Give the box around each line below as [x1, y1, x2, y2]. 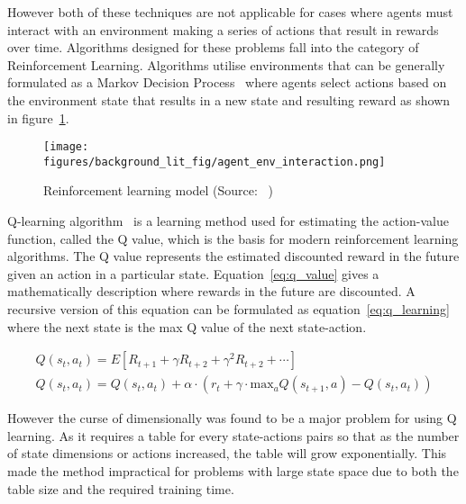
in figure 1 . [7, 108, 69, 127]
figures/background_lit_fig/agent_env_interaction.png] [43, 155, 386, 168]
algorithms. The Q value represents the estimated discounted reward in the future [7, 247, 460, 265]
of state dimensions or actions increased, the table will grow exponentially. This [7, 444, 447, 463]
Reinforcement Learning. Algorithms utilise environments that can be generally [7, 55, 445, 74]
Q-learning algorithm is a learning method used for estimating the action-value [7, 211, 450, 230]
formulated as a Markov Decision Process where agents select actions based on [7, 73, 447, 92]
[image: [43, 140, 89, 154]
